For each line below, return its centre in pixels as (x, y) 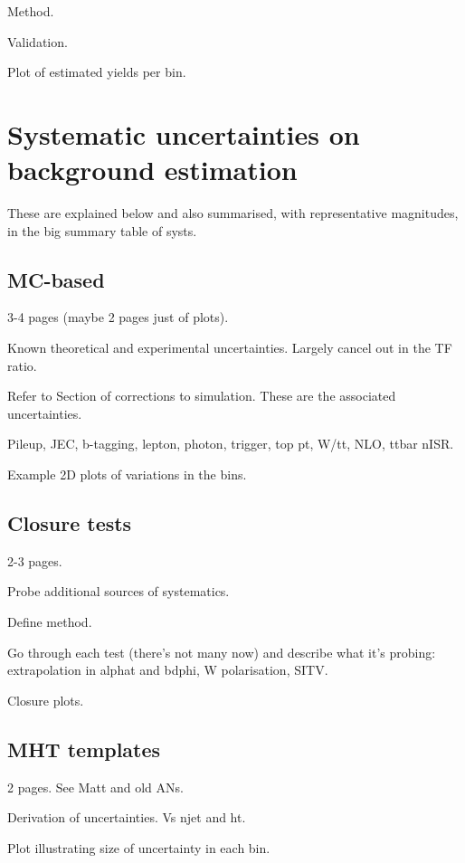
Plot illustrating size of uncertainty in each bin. (139, 847)
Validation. (38, 41)
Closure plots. (46, 700)
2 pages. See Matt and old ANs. (95, 787)
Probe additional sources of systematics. (119, 591)
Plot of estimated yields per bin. (97, 72)
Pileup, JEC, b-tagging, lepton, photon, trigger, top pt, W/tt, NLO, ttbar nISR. (231, 444)
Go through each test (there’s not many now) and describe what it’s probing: (222, 652)
